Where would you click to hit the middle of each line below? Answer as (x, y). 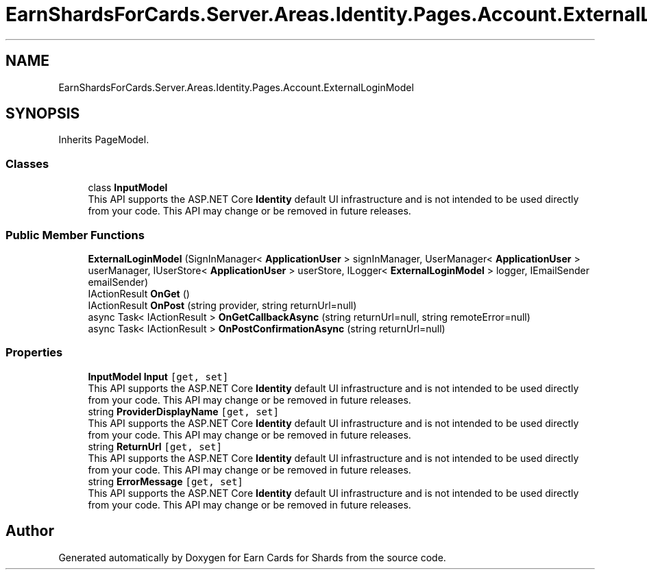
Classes (27, 163)
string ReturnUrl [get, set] (155, 446)
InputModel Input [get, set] (158, 376)
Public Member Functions (75, 235)
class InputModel (128, 188)
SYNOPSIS (43, 114)
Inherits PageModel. (104, 140)
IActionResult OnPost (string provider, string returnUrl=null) (222, 305)
